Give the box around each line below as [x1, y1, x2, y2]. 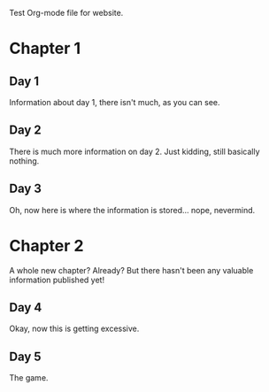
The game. [9, 373, 49, 383]
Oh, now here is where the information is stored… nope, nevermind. [9, 204, 256, 215]
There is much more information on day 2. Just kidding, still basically [9, 146, 260, 157]
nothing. [9, 155, 40, 166]
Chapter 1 [9, 39, 81, 58]
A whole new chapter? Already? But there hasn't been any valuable [9, 265, 254, 275]
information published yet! [9, 274, 104, 285]
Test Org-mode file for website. [9, 8, 124, 18]
